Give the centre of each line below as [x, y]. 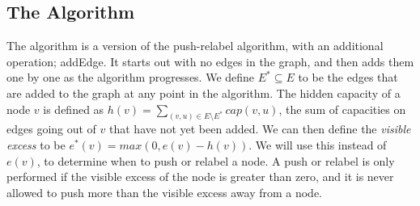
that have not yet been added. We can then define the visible [260, 129]
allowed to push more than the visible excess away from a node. [165, 192]
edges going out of [51, 129]
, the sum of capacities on [342, 109]
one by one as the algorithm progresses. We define [131, 77]
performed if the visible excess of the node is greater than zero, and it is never [200, 177]
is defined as [74, 109]
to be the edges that [348, 77]
